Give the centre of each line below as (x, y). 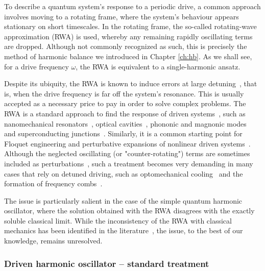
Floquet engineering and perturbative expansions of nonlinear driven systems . (127, 143)
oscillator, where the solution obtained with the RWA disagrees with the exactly (129, 211)
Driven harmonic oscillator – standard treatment (107, 263)
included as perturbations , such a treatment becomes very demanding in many (129, 163)
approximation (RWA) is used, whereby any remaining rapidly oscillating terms (128, 36)
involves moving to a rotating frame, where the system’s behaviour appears (122, 16)
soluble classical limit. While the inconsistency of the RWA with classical (118, 220)
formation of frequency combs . (53, 183)
